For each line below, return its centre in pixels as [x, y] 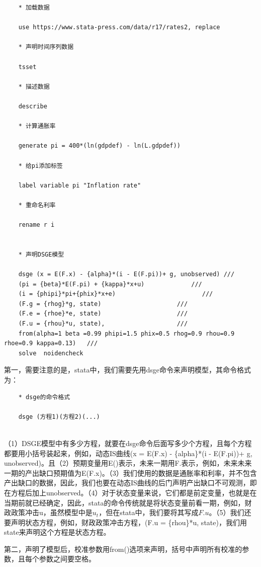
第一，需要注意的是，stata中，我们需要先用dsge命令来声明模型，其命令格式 [127, 370]
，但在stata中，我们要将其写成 [149, 512]
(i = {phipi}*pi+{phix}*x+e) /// [116, 294]
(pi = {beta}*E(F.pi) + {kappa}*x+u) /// [110, 284]
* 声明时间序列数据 [46, 47]
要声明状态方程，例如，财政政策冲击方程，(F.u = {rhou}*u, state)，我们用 [125, 522]
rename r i [36, 225]
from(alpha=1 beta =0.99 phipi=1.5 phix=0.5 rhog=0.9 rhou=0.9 [126, 333]
